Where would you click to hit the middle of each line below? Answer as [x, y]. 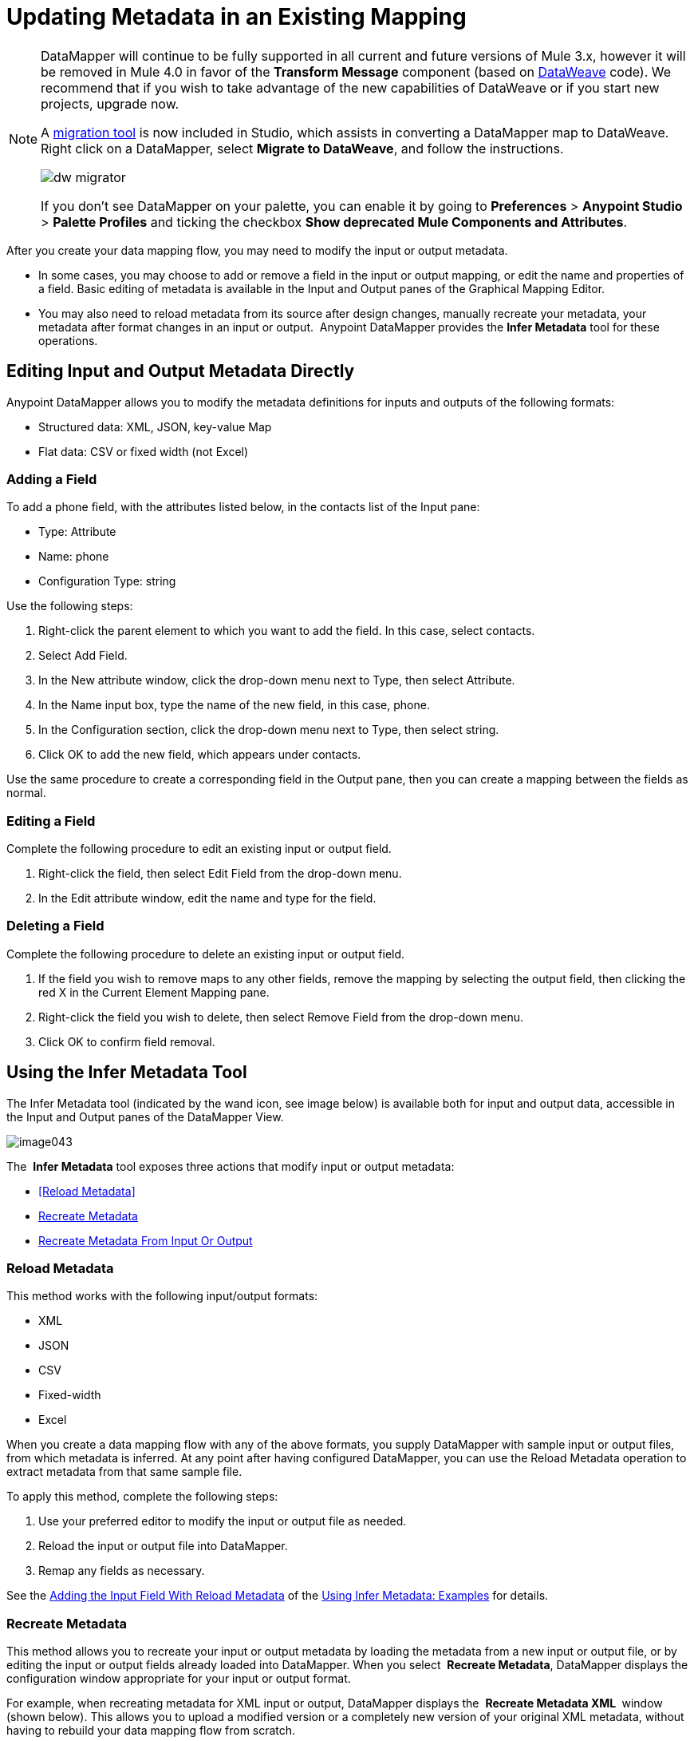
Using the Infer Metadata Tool [127, 1073]
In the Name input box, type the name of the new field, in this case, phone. [234, 705]
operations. [68, 340]
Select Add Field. [83, 656]
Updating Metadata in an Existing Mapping [237, 17]
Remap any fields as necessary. [122, 1571]
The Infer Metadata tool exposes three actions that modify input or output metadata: [231, 1166]
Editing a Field [51, 821]
